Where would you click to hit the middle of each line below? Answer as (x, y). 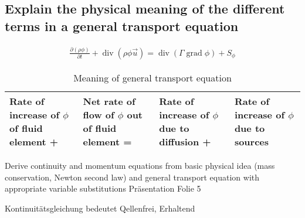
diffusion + (185, 142)
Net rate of (109, 101)
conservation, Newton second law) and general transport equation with (132, 177)
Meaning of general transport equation (152, 78)
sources (252, 142)
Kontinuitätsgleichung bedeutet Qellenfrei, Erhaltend (100, 208)
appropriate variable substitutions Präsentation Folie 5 (103, 188)
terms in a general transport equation (122, 25)
